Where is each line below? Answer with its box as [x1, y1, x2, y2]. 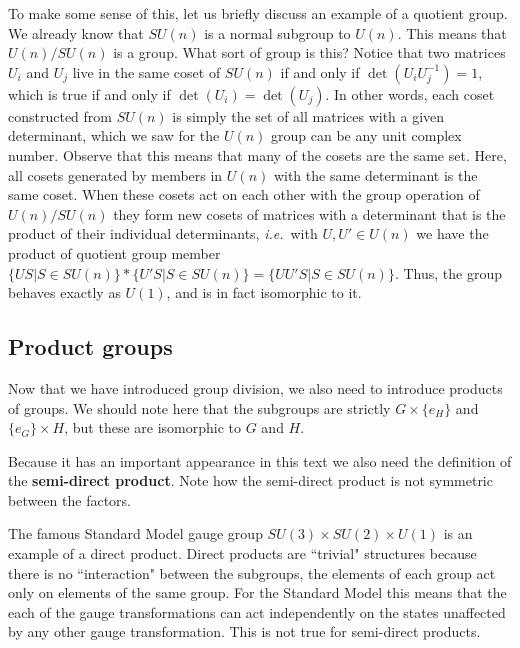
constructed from [8, 105, 112, 126]
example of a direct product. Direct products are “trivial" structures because [8, 543, 477, 564]
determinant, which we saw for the [8, 125, 220, 146]
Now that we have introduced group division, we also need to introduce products [8, 377, 503, 398]
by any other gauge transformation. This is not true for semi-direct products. [8, 621, 481, 642]
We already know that [8, 22, 144, 43]
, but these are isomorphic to [64, 417, 241, 438]
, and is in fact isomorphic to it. [166, 282, 362, 303]
